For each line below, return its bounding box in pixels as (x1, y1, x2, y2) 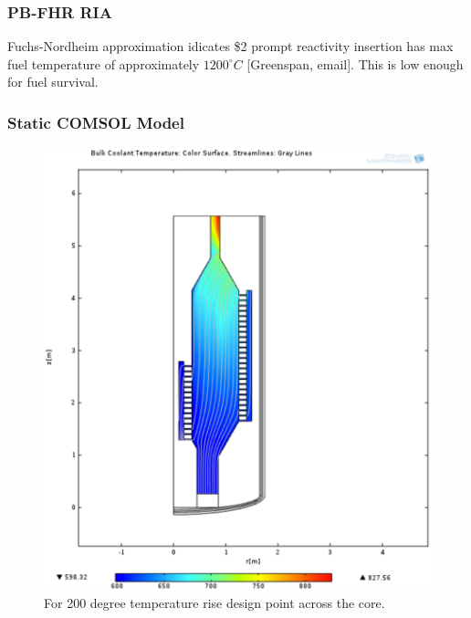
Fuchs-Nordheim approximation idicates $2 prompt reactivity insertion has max (7, 37, 454, 56)
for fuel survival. (7, 72, 99, 91)
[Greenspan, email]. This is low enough (246, 54, 464, 73)
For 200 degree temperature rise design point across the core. (44, 593, 385, 613)
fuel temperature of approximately (7, 54, 200, 73)
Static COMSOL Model (7, 110, 184, 133)
